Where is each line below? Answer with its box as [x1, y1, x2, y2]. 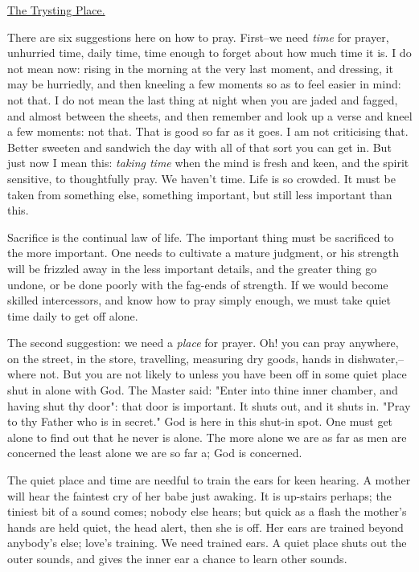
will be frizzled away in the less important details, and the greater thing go [7, 259, 377, 276]
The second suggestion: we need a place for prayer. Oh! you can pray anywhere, [7, 334, 399, 351]
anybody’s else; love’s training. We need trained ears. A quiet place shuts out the [7, 534, 407, 551]
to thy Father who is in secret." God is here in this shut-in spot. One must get [7, 413, 393, 430]
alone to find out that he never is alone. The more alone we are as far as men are [7, 428, 407, 445]
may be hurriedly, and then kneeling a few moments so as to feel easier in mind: [7, 76, 401, 92]
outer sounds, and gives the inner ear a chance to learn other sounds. [7, 550, 347, 566]
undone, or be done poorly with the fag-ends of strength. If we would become [7, 276, 388, 292]
